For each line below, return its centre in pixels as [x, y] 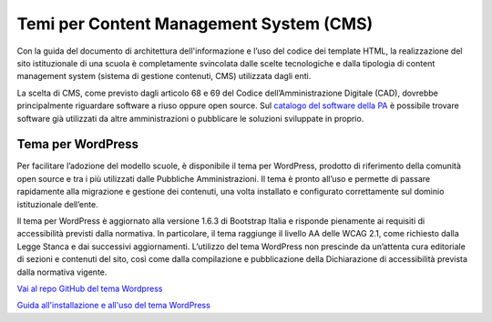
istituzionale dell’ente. [58, 204]
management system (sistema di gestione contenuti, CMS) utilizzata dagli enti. [164, 76]
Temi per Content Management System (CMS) [195, 24]
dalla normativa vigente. [62, 272]
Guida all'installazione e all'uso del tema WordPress [114, 306]
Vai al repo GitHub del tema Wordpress [90, 288]
